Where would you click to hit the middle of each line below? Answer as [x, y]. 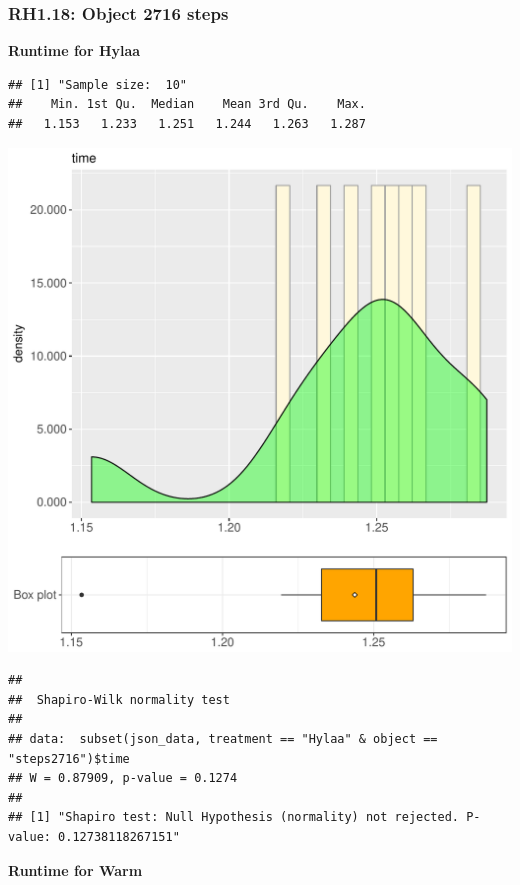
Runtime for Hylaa [74, 50]
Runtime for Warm [75, 869]
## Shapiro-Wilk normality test [119, 699]
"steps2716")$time [69, 758]
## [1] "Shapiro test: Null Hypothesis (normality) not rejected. [234, 817]
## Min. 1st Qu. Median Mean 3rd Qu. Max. [187, 104]
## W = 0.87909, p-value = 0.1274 [123, 778]
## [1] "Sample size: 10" [97, 84]
